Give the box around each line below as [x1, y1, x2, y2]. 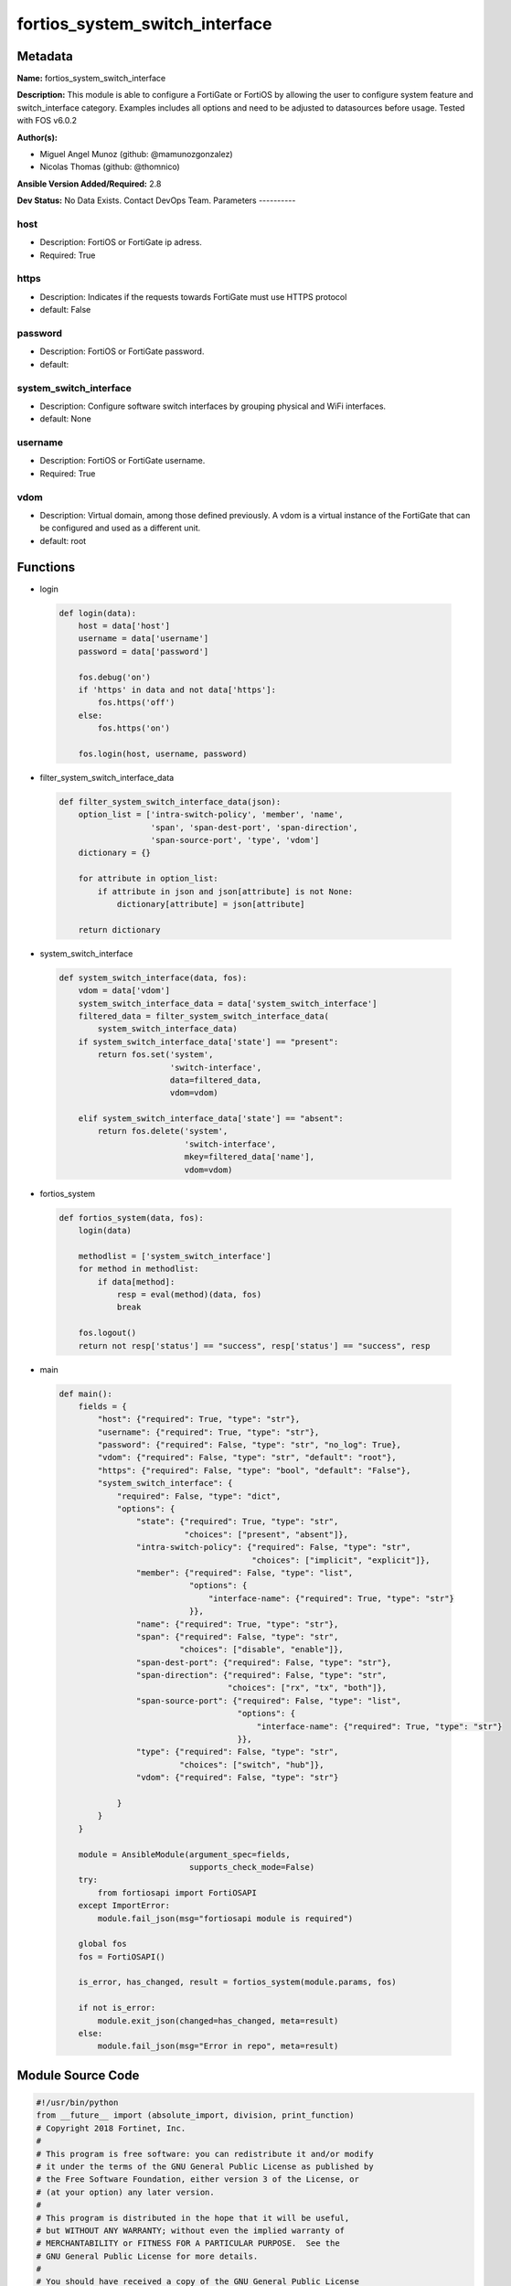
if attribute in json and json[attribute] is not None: [97, 886, 354, 896]
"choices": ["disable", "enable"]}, [179, 1644, 344, 1655]
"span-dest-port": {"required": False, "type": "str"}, [135, 1657, 392, 1668]
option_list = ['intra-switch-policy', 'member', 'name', [78, 809, 344, 820]
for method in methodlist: [78, 1264, 200, 1275]
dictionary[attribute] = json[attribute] [116, 899, 305, 910]
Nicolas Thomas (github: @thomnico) [39, 161, 180, 173]
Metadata [16, 48, 73, 64]
